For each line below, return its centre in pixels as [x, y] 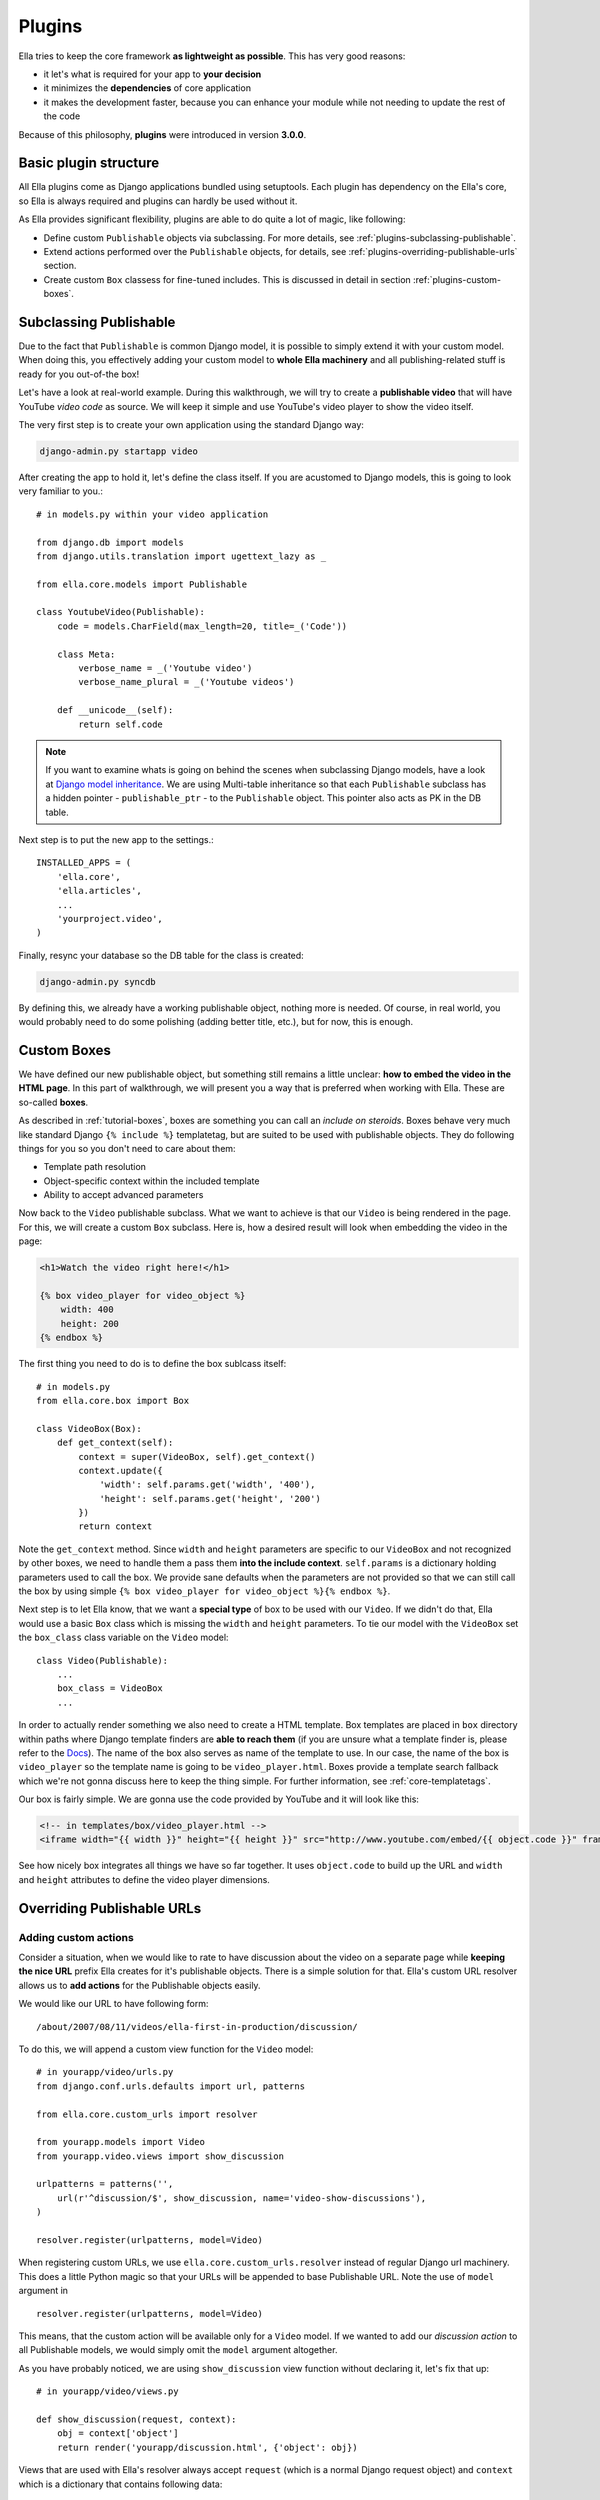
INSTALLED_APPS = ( [84, 863]
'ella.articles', [99, 891]
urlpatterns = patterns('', [105, 2184]
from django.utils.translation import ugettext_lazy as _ [181, 556]
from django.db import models [110, 542]
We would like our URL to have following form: [113, 2004]
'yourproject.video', [110, 918]
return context [115, 1526]
